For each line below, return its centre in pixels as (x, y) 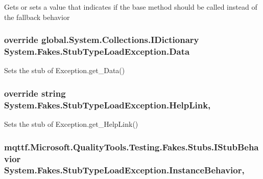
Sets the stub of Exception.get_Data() (65, 70)
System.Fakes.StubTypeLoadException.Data (97, 51)
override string (35, 93)
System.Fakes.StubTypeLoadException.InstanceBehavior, (124, 170)
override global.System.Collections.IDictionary (102, 40)
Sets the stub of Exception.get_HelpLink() (71, 124)
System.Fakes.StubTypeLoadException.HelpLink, (107, 105)
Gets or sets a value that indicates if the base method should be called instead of (131, 7)
